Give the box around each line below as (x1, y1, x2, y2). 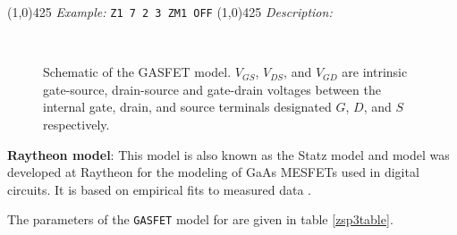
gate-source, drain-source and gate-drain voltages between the (43, 80, 381, 98)
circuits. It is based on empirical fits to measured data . (7, 180, 311, 198)
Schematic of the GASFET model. (43, 63, 232, 81)
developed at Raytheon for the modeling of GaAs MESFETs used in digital (7, 163, 419, 181)
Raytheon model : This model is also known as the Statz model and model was (7, 145, 450, 164)
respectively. (43, 115, 110, 134)
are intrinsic (342, 63, 408, 81)
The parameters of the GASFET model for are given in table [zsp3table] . (7, 210, 394, 229)
